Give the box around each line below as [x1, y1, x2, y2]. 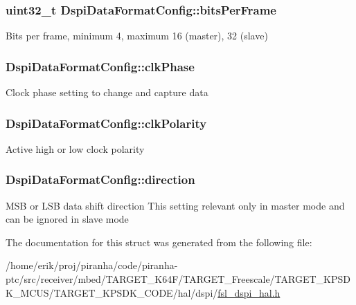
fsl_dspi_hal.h [217, 285, 281, 299]
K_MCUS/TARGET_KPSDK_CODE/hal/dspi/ [6, 285, 218, 299]
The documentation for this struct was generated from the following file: [6, 234, 312, 249]
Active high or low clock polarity [6, 141, 145, 156]
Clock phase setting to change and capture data [6, 85, 208, 100]
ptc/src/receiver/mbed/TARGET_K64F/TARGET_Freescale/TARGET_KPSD [6, 272, 350, 286]
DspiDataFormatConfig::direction [6, 171, 195, 188]
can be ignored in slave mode [6, 212, 129, 226]
